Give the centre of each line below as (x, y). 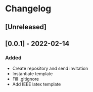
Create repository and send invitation (50, 69)
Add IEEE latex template (36, 84)
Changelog (28, 9)
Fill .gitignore (25, 79)
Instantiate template (32, 74)
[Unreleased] (26, 27)
